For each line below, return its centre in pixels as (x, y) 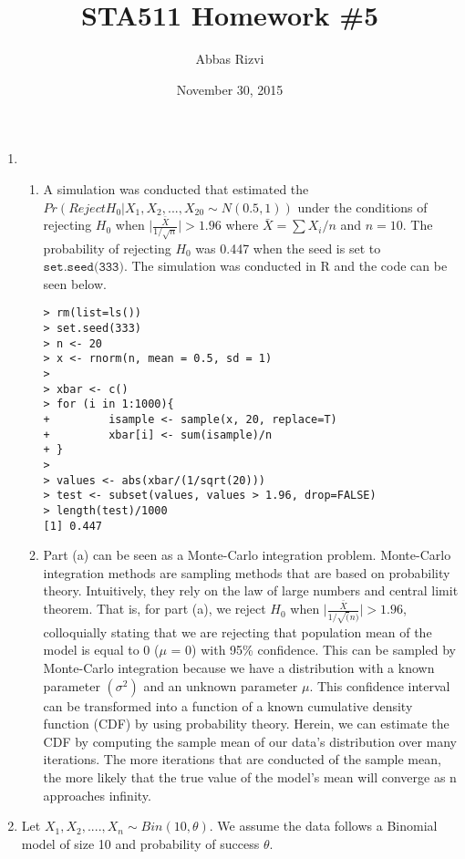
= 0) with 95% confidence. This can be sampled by (313, 650)
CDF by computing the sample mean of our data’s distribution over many (250, 741)
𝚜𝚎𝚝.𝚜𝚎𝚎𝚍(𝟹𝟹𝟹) (83, 268)
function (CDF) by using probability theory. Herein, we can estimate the (246, 724)
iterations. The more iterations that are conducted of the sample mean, (242, 759)
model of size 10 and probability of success (140, 843)
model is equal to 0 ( (101, 650)
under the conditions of (362, 207)
